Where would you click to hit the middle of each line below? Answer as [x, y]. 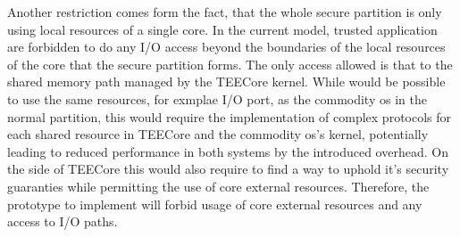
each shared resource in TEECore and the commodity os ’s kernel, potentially [218, 134]
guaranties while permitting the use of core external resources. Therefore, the [218, 186]
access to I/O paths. [63, 221]
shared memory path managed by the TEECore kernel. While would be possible [226, 82]
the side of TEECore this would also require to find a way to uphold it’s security [228, 169]
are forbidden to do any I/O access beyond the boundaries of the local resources [226, 47]
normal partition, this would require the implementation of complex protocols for [230, 116]
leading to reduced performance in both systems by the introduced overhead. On [228, 151]
